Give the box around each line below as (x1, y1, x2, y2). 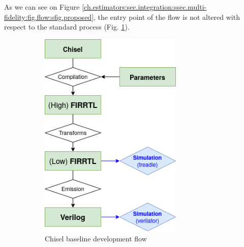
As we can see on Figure (4, 2, 80, 12)
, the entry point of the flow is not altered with (94, 11, 240, 22)
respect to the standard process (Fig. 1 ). (4, 21, 130, 32)
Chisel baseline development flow (45, 233, 147, 243)
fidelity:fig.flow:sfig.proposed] (4, 11, 94, 22)
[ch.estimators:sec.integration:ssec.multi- (82, 2, 207, 12)
